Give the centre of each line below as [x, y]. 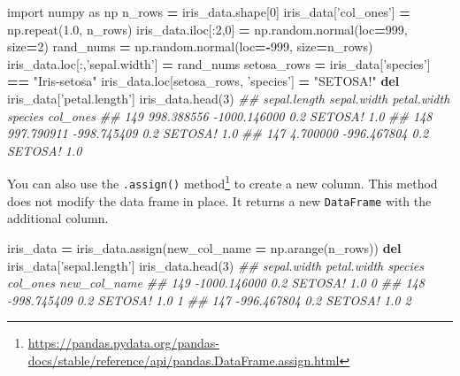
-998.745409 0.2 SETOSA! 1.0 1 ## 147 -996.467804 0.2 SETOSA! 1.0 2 [209, 299]
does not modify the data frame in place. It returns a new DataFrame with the [219, 200]
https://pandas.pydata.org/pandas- [123, 343]
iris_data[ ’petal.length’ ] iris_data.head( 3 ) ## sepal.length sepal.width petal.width [229, 98]
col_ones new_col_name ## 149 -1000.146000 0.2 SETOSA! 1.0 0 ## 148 [216, 283]
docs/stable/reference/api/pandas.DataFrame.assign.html [184, 360]
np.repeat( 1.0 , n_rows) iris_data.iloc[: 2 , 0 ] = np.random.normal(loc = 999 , [207, 29]
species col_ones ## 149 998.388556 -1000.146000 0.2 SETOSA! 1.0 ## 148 [220, 115]
